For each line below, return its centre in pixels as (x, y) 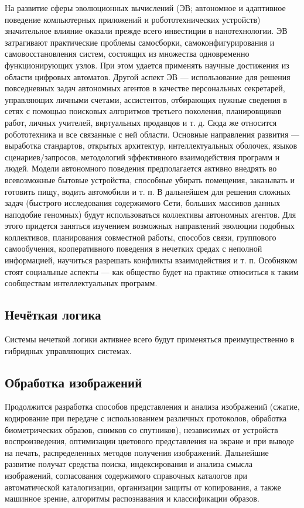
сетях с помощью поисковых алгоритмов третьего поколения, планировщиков (143, 111)
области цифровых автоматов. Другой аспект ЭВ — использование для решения (148, 76)
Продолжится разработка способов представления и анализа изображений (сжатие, (152, 406)
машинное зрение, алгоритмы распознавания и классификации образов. (132, 498)
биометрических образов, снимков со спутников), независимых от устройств (141, 429)
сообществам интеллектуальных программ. (81, 283)
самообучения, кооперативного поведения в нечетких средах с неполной (134, 248)
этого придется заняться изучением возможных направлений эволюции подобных (150, 226)
